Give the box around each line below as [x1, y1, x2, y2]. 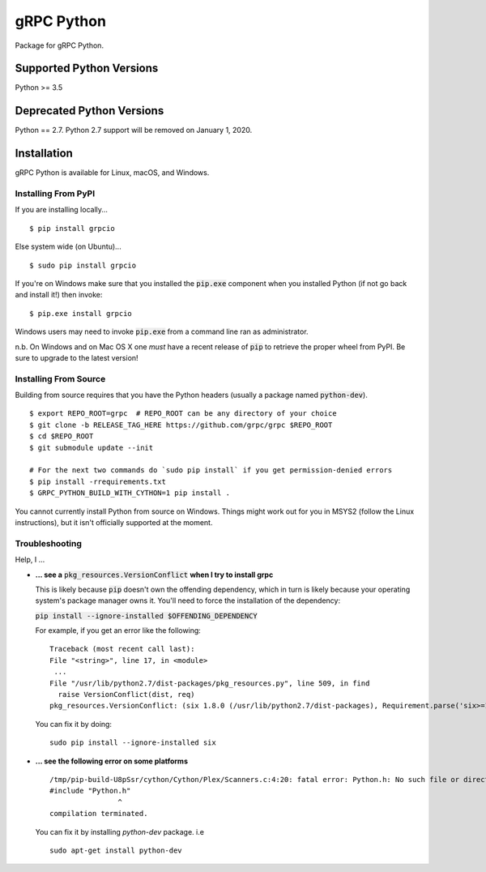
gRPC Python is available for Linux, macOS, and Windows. [15, 168, 210, 177]
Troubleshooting [15, 537, 83, 549]
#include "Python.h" [49, 786, 131, 796]
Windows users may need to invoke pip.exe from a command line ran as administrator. [15, 327, 309, 336]
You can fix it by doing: [35, 719, 113, 729]
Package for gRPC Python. [15, 41, 104, 50]
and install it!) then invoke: [15, 290, 103, 300]
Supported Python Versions [15, 62, 159, 75]
